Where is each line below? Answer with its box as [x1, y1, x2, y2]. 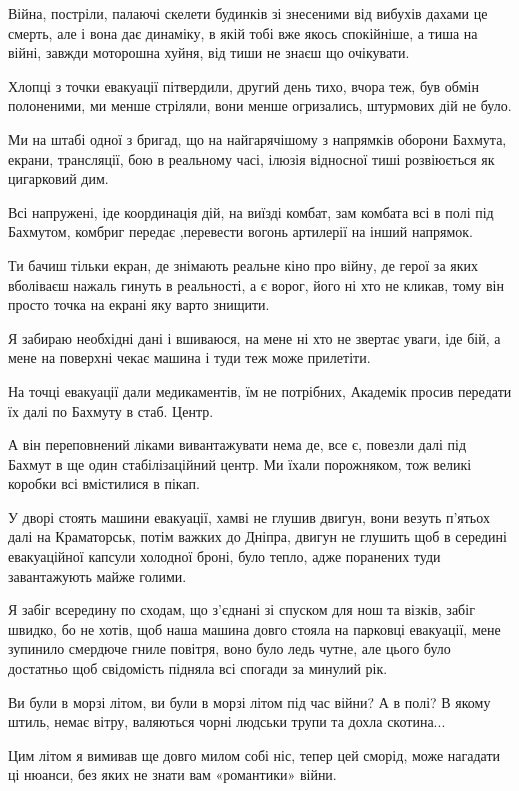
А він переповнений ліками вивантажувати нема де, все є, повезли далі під [8, 434, 467, 455]
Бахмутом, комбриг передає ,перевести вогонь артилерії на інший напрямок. [8, 221, 473, 242]
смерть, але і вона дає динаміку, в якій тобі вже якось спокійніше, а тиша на [8, 22, 478, 43]
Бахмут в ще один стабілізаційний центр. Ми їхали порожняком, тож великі [8, 453, 472, 474]
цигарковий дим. [8, 168, 109, 189]
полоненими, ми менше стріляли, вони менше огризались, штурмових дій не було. [8, 95, 512, 116]
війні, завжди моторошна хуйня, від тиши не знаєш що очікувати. [8, 42, 410, 63]
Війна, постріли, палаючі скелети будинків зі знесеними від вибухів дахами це [8, 3, 488, 23]
